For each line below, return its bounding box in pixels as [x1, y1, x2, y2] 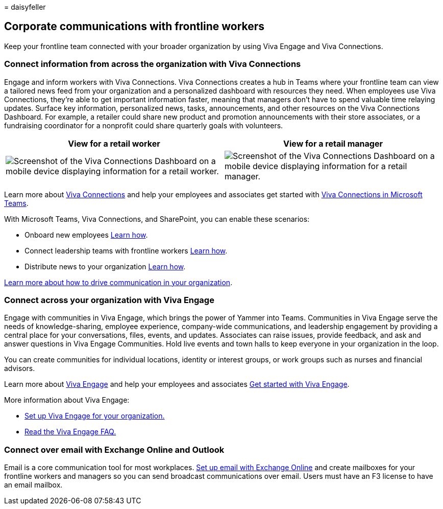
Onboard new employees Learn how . [24, 230, 148, 239]
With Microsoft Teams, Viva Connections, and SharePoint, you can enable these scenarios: [4, 214, 310, 223]
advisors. [4, 364, 35, 373]
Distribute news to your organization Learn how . [24, 262, 186, 271]
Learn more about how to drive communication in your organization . [4, 277, 233, 287]
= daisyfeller [4, 3, 46, 11]
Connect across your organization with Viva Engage [4, 294, 214, 305]
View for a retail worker [68, 138, 160, 149]
